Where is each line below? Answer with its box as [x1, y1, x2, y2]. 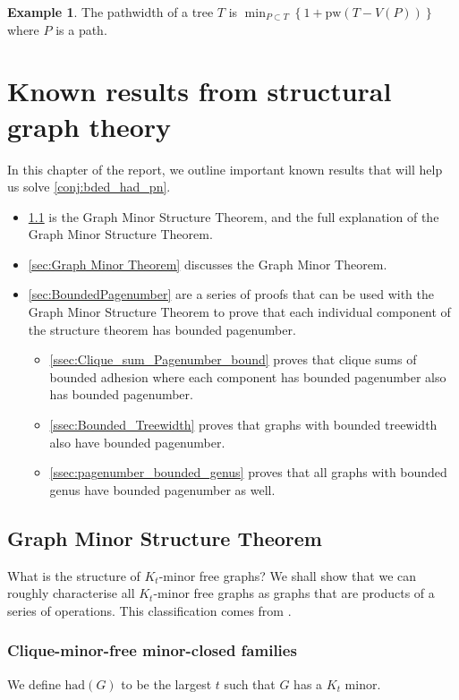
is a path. [55, 20, 107, 38]
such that [224, 674, 276, 693]
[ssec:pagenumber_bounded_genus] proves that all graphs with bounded [49, 463, 447, 482]
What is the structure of [7, 566, 140, 585]
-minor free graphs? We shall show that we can [158, 566, 417, 585]
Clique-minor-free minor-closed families [7, 639, 297, 662]
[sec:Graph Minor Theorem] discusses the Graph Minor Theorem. [28, 254, 387, 273]
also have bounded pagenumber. [49, 432, 225, 451]
